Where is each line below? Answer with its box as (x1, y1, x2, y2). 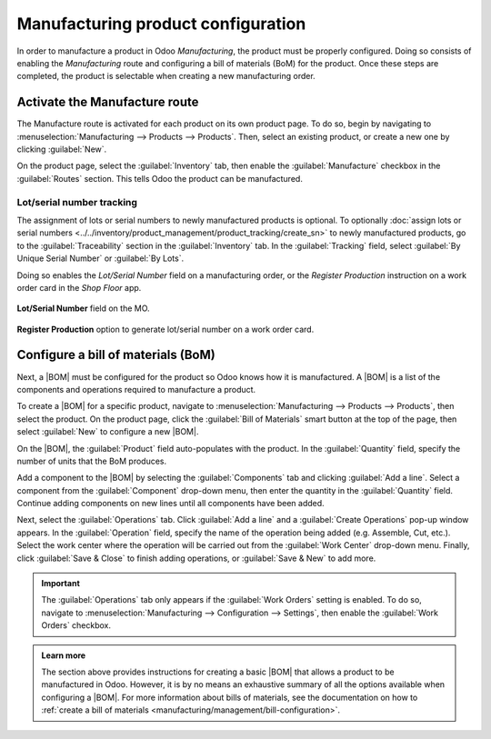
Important (41, 578, 81, 589)
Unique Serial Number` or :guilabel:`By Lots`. (16, 253, 185, 264)
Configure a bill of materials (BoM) (16, 347, 215, 363)
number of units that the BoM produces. (16, 455, 167, 466)
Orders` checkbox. (41, 620, 112, 631)
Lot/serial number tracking (16, 195, 138, 208)
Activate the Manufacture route (16, 95, 199, 110)
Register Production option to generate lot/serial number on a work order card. (16, 324, 315, 335)
